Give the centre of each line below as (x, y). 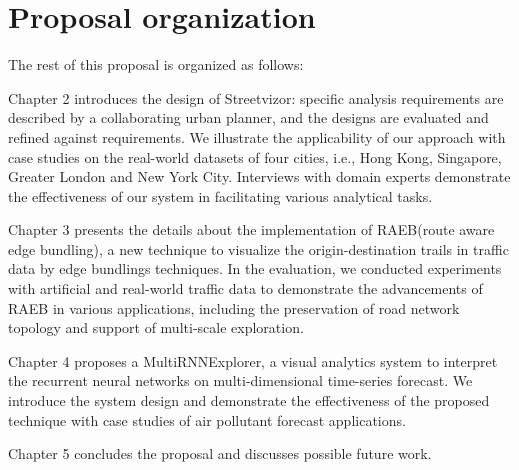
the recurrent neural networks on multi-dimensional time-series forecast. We (240, 380)
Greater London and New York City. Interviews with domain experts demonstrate (259, 176)
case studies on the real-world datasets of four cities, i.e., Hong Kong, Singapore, (255, 156)
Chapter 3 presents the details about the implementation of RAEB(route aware (251, 229)
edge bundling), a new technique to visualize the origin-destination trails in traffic (258, 248)
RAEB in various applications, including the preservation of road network (234, 307)
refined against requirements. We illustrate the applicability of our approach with (257, 136)
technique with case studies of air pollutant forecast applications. (207, 419)
